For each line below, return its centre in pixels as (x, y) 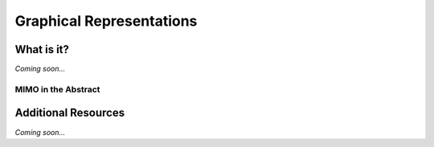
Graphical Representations (106, 21)
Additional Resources (70, 113)
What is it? (42, 49)
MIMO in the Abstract (57, 89)
